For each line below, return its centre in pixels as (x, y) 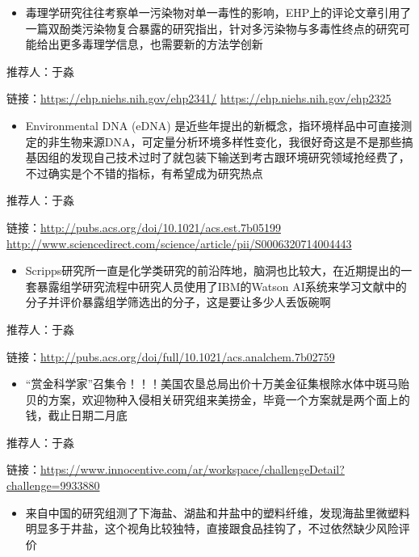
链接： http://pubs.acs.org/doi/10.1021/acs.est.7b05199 (144, 227)
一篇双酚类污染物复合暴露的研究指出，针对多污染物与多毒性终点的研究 (212, 28)
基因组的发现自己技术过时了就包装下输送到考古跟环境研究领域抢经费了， (218, 157)
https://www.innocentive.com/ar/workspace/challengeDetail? (193, 469)
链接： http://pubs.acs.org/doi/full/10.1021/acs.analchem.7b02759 (171, 356)
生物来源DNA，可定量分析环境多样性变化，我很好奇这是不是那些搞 (236, 141)
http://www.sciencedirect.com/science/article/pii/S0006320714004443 (179, 243)
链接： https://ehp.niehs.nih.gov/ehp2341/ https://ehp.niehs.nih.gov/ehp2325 (199, 98)
